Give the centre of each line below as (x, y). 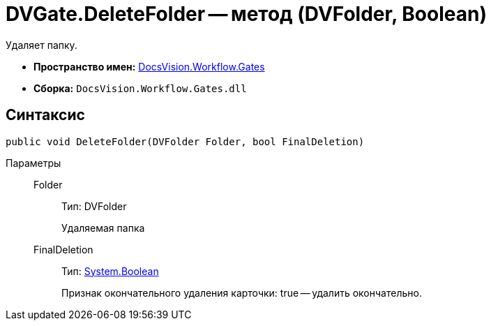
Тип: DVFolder (94, 206)
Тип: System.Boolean (110, 271)
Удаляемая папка (103, 228)
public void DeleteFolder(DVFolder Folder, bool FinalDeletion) (185, 141)
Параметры (33, 163)
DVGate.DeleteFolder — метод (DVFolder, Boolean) (246, 14)
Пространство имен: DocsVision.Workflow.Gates (149, 66)
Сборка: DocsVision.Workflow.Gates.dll (140, 88)
